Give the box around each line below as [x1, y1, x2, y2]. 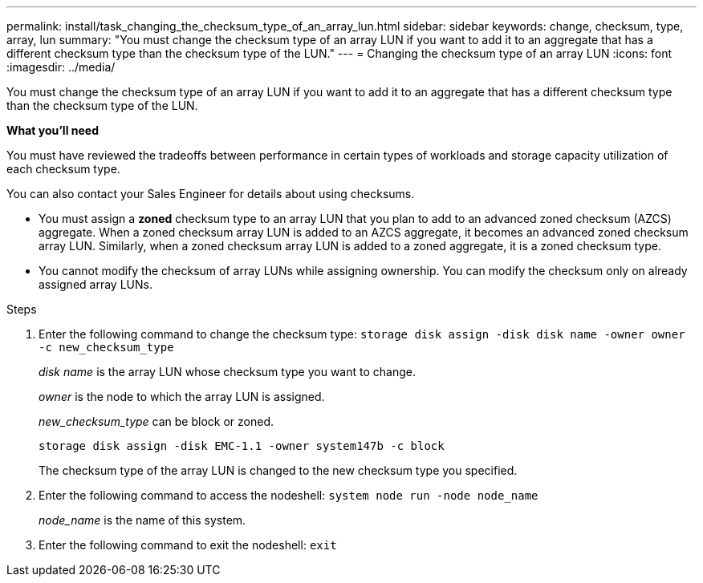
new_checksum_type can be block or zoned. [39, 415, 274, 428]
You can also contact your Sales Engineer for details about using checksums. [6, 187, 415, 200]
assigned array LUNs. [39, 277, 152, 291]
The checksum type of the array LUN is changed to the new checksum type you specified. [39, 464, 518, 477]
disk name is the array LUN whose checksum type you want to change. [39, 365, 416, 379]
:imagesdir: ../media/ [6, 60, 116, 74]
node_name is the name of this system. [39, 513, 246, 527]
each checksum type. [6, 162, 120, 176]
